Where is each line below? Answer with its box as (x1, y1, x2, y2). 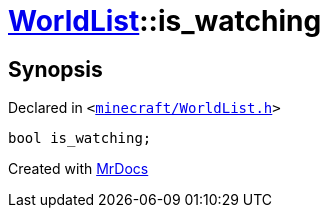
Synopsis (8, 56, 103, 82)
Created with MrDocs (8, 160, 149, 178)
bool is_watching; (8, 130, 152, 147)
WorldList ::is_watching (8, 4, 322, 38)
